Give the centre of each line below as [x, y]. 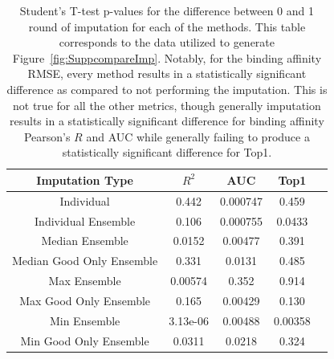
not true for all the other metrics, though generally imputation [167, 105]
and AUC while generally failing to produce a [198, 136]
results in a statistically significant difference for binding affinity [167, 121]
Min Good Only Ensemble [85, 340]
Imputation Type [85, 179]
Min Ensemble [85, 320]
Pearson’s [47, 136]
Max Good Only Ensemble [85, 300]
